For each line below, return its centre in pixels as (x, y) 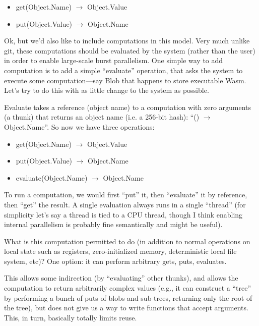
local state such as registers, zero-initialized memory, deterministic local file (120, 251)
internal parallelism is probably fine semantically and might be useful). (113, 224)
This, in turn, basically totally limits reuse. (71, 317)
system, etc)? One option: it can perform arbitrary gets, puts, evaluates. (115, 261)
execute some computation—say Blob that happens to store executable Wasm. (125, 80)
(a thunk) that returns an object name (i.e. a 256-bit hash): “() (102, 117)
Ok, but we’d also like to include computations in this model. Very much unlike (127, 41)
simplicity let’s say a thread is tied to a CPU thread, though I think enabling (123, 214)
